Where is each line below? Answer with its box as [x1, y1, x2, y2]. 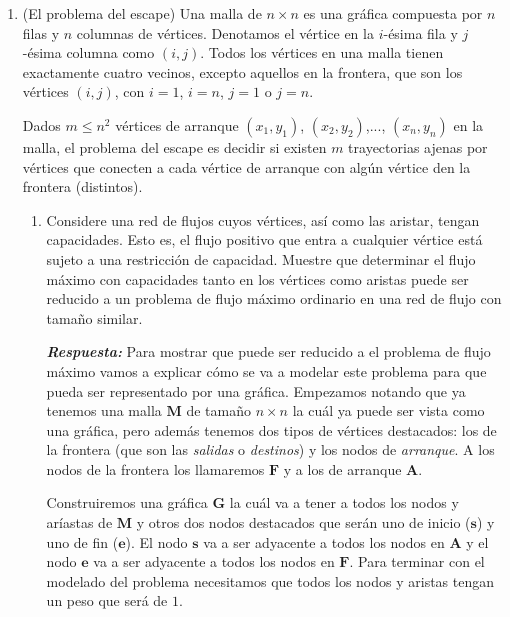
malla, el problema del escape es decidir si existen [22, 136, 327, 157]
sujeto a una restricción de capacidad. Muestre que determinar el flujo [46, 248, 476, 269]
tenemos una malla [46, 400, 162, 421]
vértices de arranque [115, 114, 239, 135]
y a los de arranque [283, 458, 402, 479]
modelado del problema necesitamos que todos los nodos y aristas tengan [46, 570, 495, 591]
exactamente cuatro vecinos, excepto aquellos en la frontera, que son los [22, 61, 463, 82]
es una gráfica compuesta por [303, 3, 483, 23]
